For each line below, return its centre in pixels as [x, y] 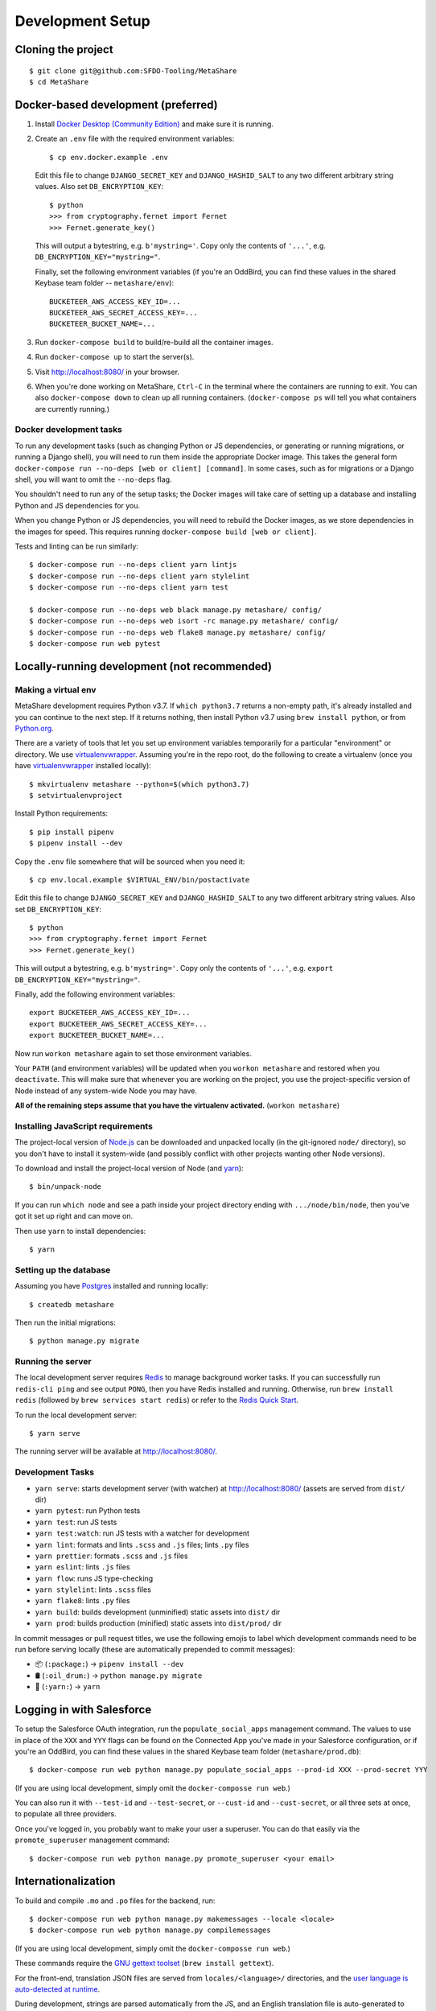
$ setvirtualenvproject [76, 795]
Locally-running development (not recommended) [144, 666]
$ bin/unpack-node [66, 1187]
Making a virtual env [56, 689]
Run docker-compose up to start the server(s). [115, 357]
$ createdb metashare [72, 1304]
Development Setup [82, 21]
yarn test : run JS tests [76, 1522]
